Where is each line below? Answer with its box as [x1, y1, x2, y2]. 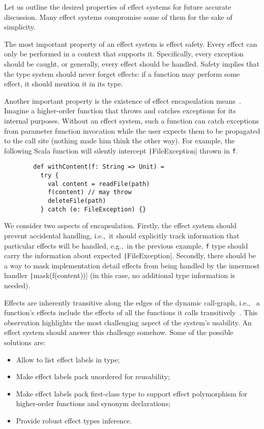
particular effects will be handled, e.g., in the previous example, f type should [4, 240, 248, 251]
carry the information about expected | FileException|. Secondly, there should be [4, 250, 256, 261]
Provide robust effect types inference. [16, 415, 132, 425]
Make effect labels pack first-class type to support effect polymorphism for [16, 388, 248, 399]
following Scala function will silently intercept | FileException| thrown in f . [4, 145, 238, 156]
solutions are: [4, 337, 46, 348]
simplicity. [4, 21, 36, 32]
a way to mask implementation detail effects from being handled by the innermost [4, 260, 260, 270]
